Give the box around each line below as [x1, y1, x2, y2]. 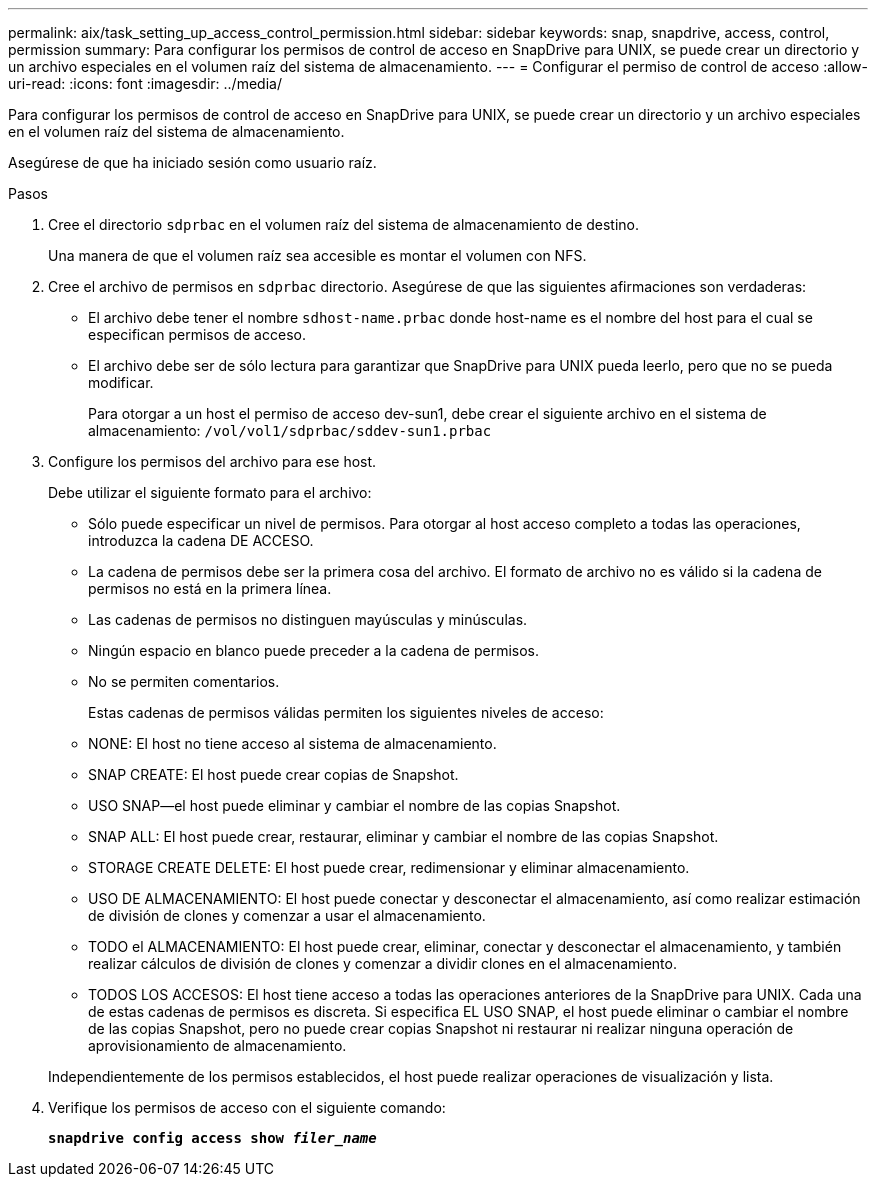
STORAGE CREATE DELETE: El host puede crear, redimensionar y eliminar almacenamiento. [88, 859, 690, 876]
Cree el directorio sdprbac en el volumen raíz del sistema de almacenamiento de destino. [48, 216, 640, 233]
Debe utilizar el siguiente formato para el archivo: [48, 484, 372, 501]
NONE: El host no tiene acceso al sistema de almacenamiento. [88, 735, 497, 752]
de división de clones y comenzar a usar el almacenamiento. [88, 907, 486, 924]
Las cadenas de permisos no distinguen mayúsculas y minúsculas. [88, 611, 528, 628]
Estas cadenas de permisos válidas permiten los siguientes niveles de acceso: [88, 704, 604, 721]
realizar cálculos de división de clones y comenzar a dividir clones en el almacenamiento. [88, 955, 677, 972]
